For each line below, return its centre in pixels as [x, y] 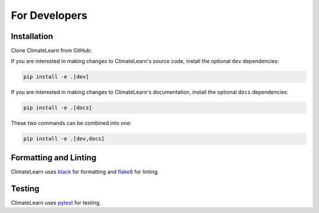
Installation [32, 36]
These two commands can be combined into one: [71, 123]
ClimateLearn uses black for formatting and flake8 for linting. [85, 172]
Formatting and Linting [54, 157]
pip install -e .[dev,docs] [64, 139]
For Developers [49, 15]
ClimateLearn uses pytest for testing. [56, 202]
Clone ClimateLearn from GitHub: [51, 51]
